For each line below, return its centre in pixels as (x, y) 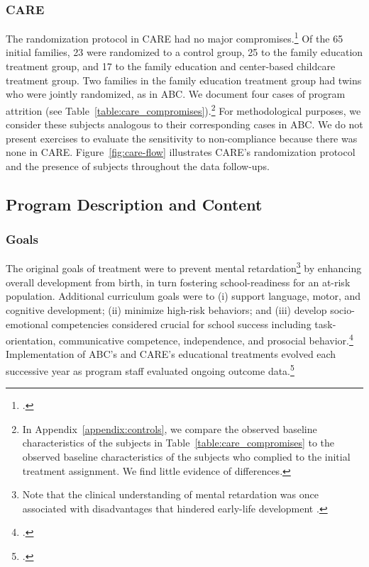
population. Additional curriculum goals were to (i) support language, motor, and (183, 296)
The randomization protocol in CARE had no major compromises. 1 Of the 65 (175, 37)
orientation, (31, 340)
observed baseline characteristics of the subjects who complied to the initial (186, 456)
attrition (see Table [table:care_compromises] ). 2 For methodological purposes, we (183, 109)
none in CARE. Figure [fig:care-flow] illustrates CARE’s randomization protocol (181, 152)
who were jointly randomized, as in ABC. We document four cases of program (176, 94)
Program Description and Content (134, 204)
